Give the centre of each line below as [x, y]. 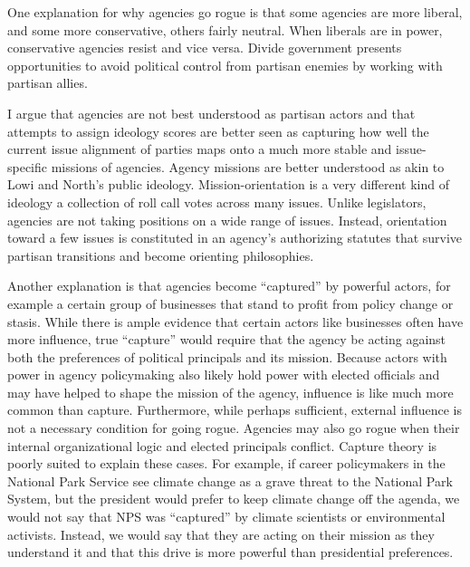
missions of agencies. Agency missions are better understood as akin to [248, 166]
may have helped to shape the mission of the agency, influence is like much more [230, 392]
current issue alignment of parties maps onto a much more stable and [200, 149]
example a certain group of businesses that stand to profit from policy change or [230, 303]
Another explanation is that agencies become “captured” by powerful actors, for [229, 286]
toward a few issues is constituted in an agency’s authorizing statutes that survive [235, 238]
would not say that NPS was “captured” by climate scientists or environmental [226, 517]
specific [28, 166]
